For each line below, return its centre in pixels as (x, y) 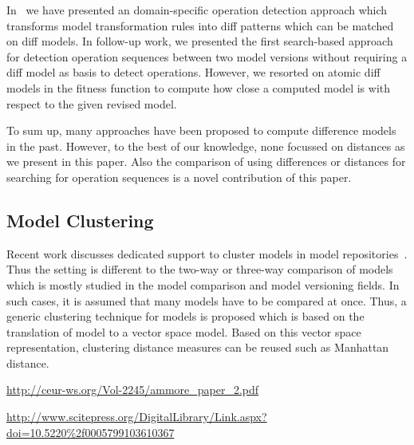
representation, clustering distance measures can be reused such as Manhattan (198, 347)
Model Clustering (80, 220)
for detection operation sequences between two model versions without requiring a (207, 56)
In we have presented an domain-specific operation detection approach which (197, 10)
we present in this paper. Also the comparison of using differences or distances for (206, 161)
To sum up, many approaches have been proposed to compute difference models (201, 130)
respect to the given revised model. (92, 103)
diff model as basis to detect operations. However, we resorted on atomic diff (193, 72)
